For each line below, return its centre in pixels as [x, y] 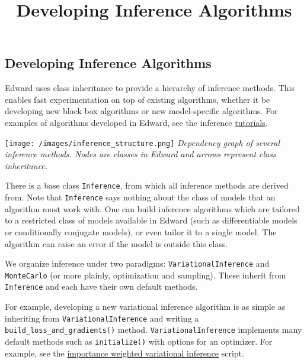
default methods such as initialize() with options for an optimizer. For [139, 341]
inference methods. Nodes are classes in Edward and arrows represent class [140, 154]
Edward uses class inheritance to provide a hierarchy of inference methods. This [150, 88]
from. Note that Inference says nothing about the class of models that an [140, 197]
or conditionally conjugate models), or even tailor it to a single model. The [141, 231]
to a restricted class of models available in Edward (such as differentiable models [151, 220]
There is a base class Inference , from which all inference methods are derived [147, 185]
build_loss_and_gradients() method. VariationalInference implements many [153, 330]
